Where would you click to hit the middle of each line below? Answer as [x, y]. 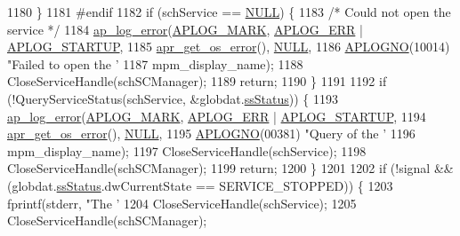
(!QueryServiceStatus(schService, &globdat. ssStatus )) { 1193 [173, 98]
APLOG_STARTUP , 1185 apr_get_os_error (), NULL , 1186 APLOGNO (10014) [229, 47]
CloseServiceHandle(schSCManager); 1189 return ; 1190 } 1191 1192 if [197, 81]
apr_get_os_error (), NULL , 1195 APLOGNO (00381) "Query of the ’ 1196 [211, 134]
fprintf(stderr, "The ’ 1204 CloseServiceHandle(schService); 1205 [182, 203]
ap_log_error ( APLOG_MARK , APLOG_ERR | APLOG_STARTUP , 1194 [217, 116]
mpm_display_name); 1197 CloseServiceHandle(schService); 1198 [187, 150]
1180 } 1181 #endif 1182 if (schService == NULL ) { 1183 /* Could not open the [229, 12]
